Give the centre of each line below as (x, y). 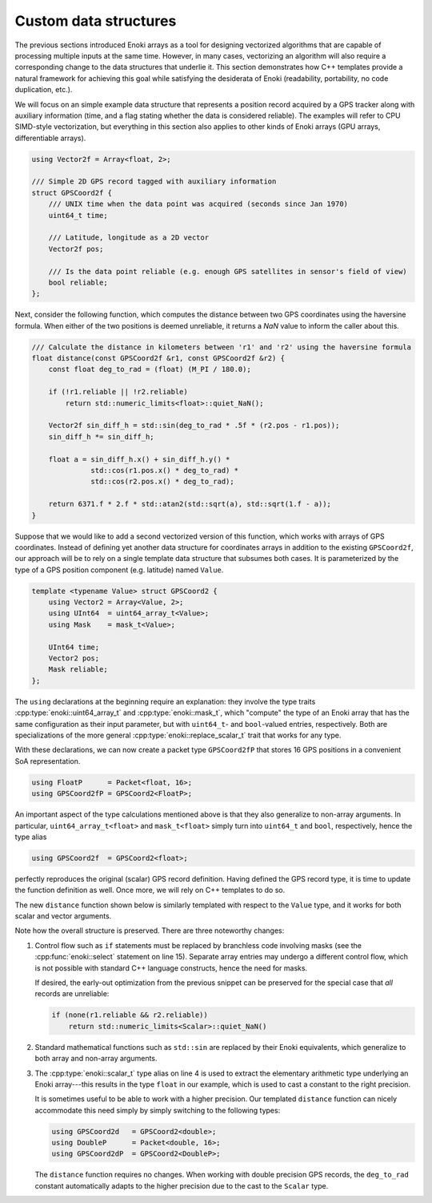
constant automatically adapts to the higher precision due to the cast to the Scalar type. (182, 1185)
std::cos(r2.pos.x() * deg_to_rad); (163, 482)
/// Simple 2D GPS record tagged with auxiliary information (154, 182)
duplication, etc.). (44, 90)
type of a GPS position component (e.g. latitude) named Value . (119, 570)
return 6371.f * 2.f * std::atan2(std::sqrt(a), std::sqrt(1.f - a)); (190, 504)
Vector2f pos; (76, 249)
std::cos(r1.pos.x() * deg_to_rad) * (165, 470)
